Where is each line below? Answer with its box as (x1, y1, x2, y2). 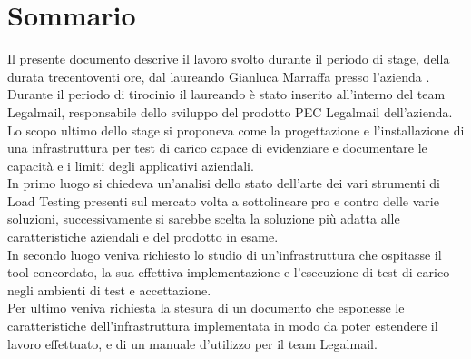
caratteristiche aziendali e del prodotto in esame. (7, 227, 279, 246)
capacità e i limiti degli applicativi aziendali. (7, 155, 254, 175)
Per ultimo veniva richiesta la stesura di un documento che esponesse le (7, 298, 405, 317)
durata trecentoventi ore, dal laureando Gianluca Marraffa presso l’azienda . (7, 66, 430, 85)
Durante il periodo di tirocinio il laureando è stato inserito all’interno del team (7, 85, 446, 104)
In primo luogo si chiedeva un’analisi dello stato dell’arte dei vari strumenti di (7, 174, 440, 193)
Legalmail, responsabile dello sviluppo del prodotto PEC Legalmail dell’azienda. (7, 102, 453, 121)
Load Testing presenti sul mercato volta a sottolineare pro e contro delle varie (7, 191, 439, 210)
